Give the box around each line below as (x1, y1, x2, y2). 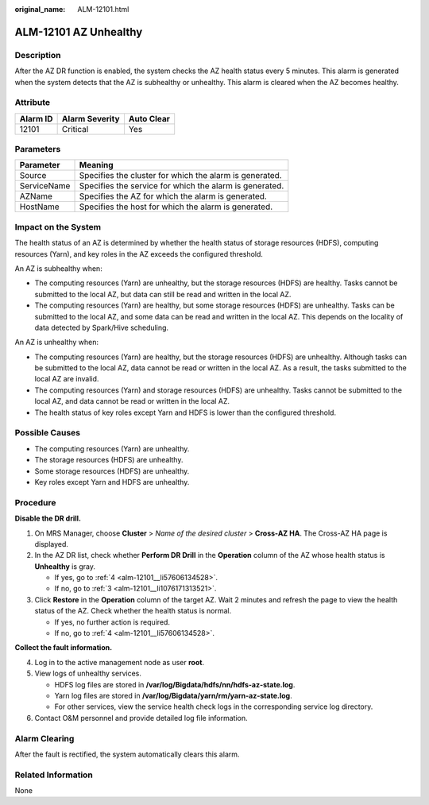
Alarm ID (19, 113, 53, 124)
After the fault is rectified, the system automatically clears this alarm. (14, 749, 240, 759)
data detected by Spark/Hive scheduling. (34, 323, 169, 332)
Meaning (79, 160, 114, 171)
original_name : (14, 5, 66, 14)
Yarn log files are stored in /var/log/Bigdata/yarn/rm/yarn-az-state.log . (54, 691, 293, 700)
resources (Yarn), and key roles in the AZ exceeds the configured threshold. (14, 249, 264, 258)
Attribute (14, 97, 51, 108)
